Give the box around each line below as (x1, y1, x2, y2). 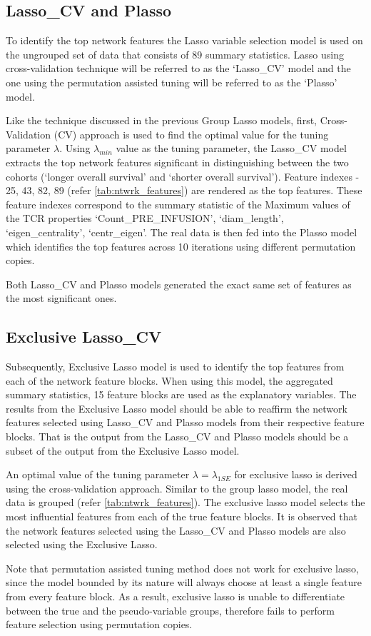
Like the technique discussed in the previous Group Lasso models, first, (6, 113, 317, 128)
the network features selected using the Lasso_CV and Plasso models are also (6, 523, 346, 537)
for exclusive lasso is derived (234, 467, 357, 482)
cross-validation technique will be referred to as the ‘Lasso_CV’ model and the (6, 61, 351, 76)
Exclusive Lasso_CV (6, 325, 162, 348)
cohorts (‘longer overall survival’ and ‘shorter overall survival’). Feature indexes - (6, 168, 360, 183)
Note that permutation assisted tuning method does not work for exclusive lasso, (6, 560, 359, 575)
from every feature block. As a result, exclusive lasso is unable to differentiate (6, 589, 345, 603)
